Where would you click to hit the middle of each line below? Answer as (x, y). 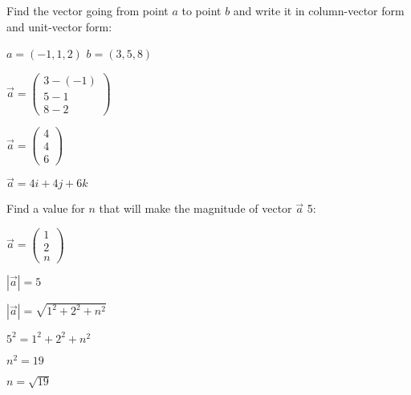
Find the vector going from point (87, 10)
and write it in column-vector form (319, 10)
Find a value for (46, 208)
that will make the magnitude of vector (195, 208)
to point (201, 10)
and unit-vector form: (59, 26)
